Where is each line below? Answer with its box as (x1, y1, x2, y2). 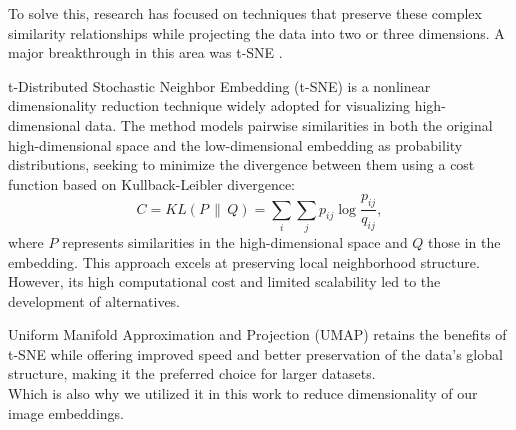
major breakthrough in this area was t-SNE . (8, 42, 283, 63)
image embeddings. (8, 402, 124, 423)
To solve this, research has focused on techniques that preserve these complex (8, 3, 482, 23)
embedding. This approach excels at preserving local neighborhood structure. (8, 251, 480, 272)
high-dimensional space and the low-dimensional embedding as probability (8, 134, 463, 155)
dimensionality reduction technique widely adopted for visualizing (8, 95, 411, 116)
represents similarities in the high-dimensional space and (62, 231, 408, 252)
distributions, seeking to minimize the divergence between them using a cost (8, 154, 475, 175)
